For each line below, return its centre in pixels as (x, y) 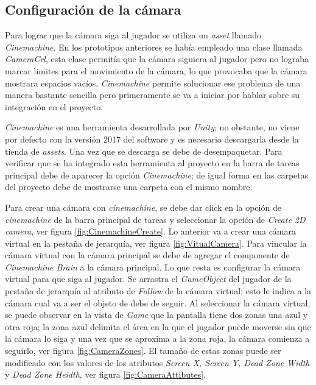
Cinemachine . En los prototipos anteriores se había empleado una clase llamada (154, 47)
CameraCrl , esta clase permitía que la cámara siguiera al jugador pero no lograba (157, 59)
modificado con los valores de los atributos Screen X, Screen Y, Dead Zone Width (157, 362)
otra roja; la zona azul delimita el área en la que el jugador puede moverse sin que (158, 326)
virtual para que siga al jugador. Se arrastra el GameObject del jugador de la (148, 279)
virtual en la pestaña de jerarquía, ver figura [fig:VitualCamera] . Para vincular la (156, 243)
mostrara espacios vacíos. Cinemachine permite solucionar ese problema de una (153, 83)
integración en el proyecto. (54, 106)
